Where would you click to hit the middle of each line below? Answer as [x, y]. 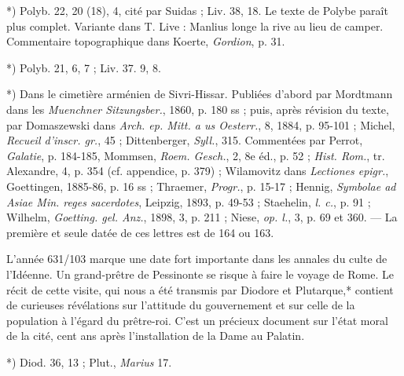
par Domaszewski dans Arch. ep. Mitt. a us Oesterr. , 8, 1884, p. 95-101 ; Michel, [201, 124]
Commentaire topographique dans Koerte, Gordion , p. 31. [146, 41]
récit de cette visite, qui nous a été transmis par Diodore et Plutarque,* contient [200, 289]
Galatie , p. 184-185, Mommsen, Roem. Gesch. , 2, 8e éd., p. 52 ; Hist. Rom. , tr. [196, 155]
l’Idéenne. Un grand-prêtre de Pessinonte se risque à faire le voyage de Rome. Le [200, 274]
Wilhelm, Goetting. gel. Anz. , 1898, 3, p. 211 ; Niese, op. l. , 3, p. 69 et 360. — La [202, 217]
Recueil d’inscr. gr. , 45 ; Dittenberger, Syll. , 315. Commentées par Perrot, [185, 140]
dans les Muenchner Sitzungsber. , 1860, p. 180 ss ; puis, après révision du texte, [198, 109]
